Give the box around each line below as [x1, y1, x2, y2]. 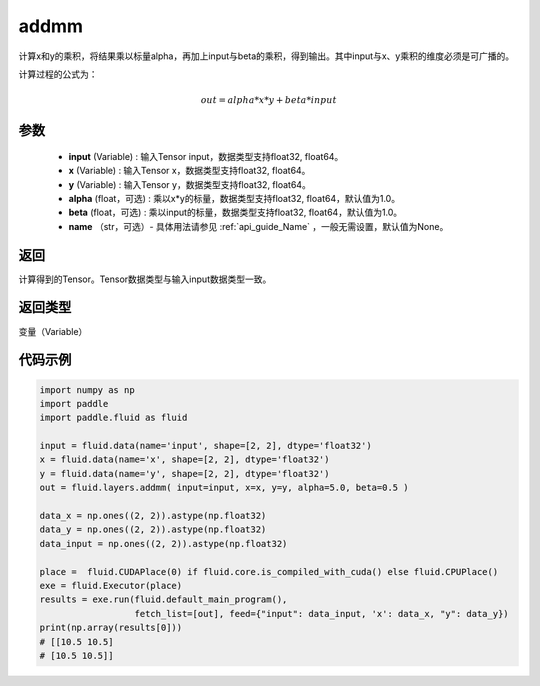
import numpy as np [39, 384, 135, 395]
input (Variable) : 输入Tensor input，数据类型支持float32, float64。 [68, 150, 344, 162]
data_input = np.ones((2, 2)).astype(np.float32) [39, 538, 288, 549]
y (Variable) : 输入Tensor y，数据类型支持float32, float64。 [68, 178, 312, 190]
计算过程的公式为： [18, 68, 98, 80]
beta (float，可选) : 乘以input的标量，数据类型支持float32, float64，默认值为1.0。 [68, 206, 403, 219]
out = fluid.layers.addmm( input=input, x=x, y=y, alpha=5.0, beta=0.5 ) [39, 482, 409, 494]
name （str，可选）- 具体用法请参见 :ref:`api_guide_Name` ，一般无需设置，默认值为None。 [68, 220, 449, 232]
